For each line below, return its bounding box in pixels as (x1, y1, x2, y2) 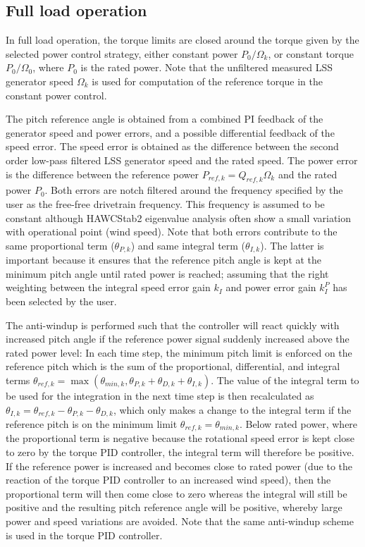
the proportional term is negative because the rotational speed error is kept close (6, 431, 354, 445)
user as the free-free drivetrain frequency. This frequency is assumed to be (6, 196, 325, 211)
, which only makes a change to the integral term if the (113, 402, 352, 417)
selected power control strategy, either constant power (6, 46, 238, 61)
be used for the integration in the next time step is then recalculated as (6, 388, 314, 402)
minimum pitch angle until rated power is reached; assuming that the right (6, 266, 329, 281)
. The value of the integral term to (211, 372, 359, 387)
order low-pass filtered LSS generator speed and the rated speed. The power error (6, 152, 358, 167)
